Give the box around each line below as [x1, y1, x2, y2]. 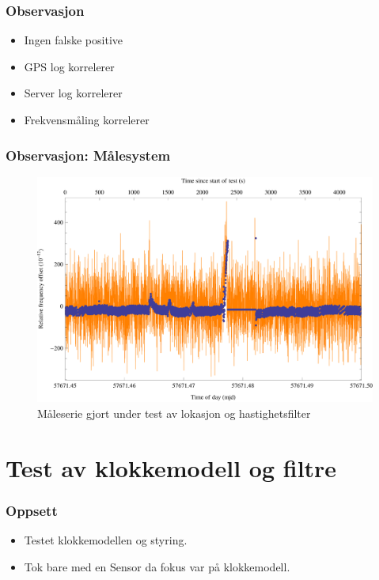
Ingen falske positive [24, 32, 123, 48]
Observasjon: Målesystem [6, 145, 171, 165]
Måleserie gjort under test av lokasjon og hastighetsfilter [37, 404, 311, 421]
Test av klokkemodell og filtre [6, 451, 337, 483]
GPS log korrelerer [24, 58, 115, 74]
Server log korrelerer [24, 85, 123, 101]
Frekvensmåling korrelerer [24, 112, 150, 127]
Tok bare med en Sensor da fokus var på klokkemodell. [24, 558, 290, 574]
